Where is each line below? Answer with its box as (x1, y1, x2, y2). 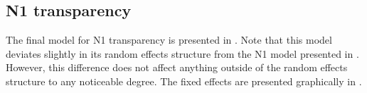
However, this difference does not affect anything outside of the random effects (6, 60, 348, 75)
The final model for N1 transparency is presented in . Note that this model (6, 32, 332, 47)
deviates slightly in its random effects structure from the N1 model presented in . (6, 46, 359, 61)
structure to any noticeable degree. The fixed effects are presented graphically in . (6, 73, 362, 88)
